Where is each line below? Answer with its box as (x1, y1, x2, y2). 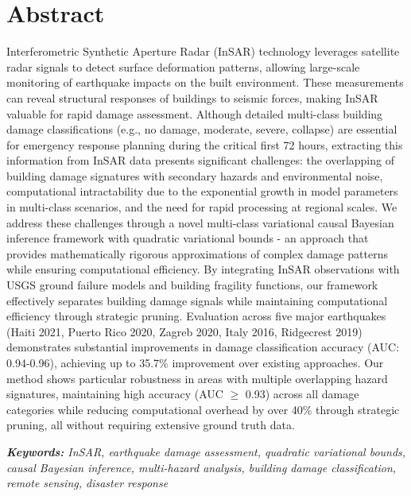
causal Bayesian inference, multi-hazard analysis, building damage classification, (6, 459, 397, 475)
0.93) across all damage (245, 386, 359, 402)
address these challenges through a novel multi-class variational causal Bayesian (6, 214, 394, 231)
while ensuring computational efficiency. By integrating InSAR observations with (6, 261, 400, 277)
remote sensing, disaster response (6, 475, 169, 491)
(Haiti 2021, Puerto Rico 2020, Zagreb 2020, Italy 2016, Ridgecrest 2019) (6, 323, 363, 339)
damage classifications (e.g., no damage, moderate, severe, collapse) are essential (6, 121, 397, 138)
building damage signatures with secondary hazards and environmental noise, (6, 167, 383, 184)
